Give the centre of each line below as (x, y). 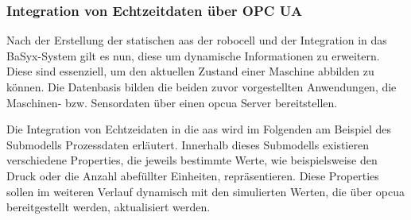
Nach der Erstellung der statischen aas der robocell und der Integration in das (197, 40)
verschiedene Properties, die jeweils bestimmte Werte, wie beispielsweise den (192, 160)
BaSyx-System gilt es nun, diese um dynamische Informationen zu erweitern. (193, 55)
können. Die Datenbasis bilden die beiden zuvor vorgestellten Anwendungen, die (202, 87)
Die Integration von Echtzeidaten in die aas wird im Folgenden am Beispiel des (199, 129)
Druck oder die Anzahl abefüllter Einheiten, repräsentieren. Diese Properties (193, 175)
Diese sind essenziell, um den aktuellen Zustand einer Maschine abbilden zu (190, 71)
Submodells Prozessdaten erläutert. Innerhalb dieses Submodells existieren (188, 144)
